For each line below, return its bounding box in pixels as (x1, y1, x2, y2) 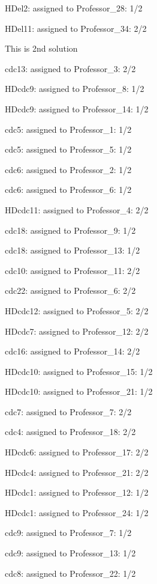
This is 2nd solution (5, 42, 78, 55)
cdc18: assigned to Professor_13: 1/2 (5, 244, 140, 257)
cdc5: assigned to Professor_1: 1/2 (5, 123, 132, 135)
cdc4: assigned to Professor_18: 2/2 (5, 425, 136, 438)
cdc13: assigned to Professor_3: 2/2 (5, 62, 136, 75)
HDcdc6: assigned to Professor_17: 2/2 (5, 446, 149, 458)
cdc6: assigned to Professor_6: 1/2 (5, 183, 132, 196)
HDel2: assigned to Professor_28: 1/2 (5, 2, 143, 14)
